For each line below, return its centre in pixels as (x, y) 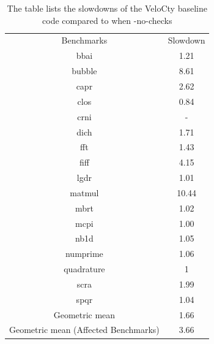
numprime (84, 254)
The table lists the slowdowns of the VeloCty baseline (107, 8)
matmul (84, 192)
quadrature (84, 269)
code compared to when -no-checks (107, 20)
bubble (84, 71)
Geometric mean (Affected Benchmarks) (84, 330)
